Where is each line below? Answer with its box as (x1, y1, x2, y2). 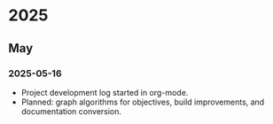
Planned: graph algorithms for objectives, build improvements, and (20, 97, 265, 107)
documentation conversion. (20, 105, 121, 116)
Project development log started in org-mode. (20, 87, 189, 97)
